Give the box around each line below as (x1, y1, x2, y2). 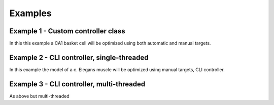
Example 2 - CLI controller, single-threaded (9, 53, 149, 62)
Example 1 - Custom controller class (9, 27, 125, 35)
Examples (9, 8, 52, 19)
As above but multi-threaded (9, 93, 70, 99)
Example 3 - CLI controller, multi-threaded (9, 80, 146, 88)
